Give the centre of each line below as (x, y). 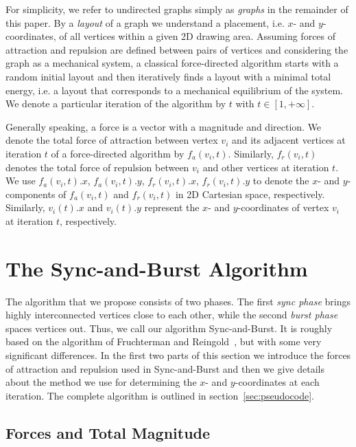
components (31, 194)
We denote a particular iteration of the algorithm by (116, 103)
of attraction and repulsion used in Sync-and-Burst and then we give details (165, 368)
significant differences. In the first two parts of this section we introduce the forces (178, 355)
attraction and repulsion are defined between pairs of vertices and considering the (177, 49)
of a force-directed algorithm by (118, 153)
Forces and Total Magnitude (108, 432)
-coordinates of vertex (283, 207)
